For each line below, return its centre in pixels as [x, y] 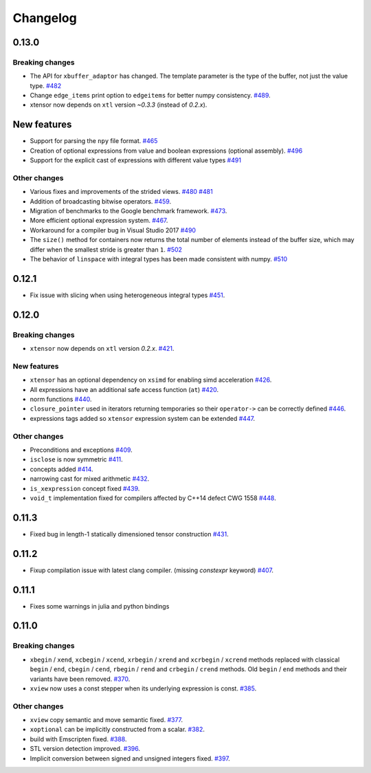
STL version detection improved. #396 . [85, 749]
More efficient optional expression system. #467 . [99, 221]
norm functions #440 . [61, 400]
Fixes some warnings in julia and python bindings [100, 606]
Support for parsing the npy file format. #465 [94, 141]
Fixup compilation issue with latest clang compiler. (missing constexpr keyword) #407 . [152, 570]
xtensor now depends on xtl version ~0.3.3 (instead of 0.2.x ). [119, 105]
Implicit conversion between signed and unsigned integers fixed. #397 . [130, 758]
